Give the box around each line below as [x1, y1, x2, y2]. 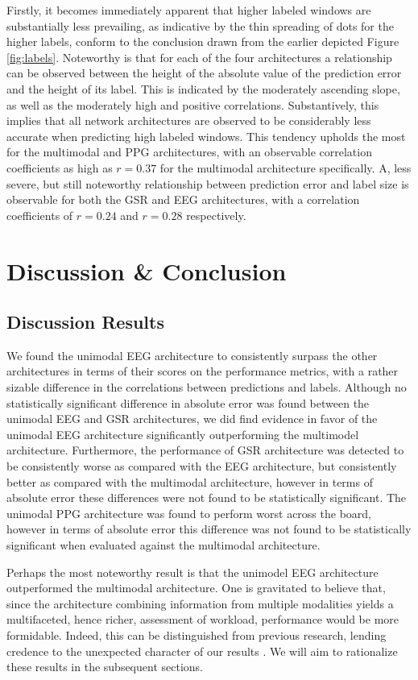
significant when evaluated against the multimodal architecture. [6, 537, 321, 554]
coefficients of [6, 206, 73, 223]
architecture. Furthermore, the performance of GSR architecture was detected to [6, 442, 404, 458]
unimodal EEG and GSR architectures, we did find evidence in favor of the [6, 410, 378, 427]
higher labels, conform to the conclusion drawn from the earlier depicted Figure [6, 33, 399, 50]
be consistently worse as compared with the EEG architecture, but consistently [6, 458, 397, 475]
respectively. [186, 206, 246, 223]
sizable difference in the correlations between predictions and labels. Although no [6, 379, 407, 396]
